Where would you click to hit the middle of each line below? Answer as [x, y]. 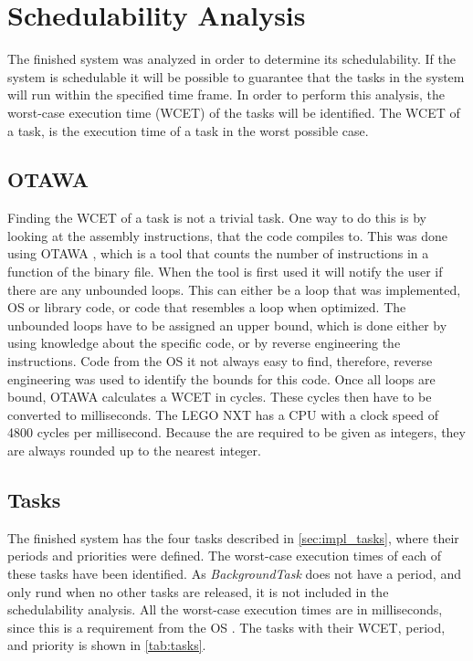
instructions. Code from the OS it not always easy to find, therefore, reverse [220, 361]
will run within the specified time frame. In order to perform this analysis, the [226, 94]
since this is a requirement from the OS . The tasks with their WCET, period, [226, 627]
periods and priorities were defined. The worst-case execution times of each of [224, 556]
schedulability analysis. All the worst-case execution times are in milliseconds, [225, 609]
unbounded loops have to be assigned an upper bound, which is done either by [227, 325]
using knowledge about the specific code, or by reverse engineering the [204, 343]
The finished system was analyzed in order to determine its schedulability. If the [231, 59]
